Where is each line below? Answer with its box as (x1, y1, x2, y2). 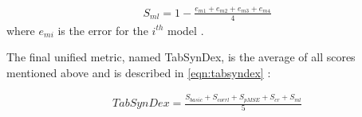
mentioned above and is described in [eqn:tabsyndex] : (6, 64, 271, 80)
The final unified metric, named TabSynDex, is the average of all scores (6, 49, 356, 65)
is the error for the (57, 21, 148, 38)
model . (167, 21, 204, 38)
